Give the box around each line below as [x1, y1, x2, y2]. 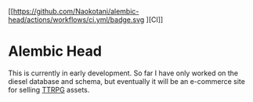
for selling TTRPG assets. [8, 85, 90, 94]
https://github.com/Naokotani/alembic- [13, 7, 139, 16]
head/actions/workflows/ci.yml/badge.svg [8, 15, 145, 24]
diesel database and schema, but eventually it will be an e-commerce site [8, 76, 245, 86]
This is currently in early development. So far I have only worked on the [8, 68, 239, 78]
